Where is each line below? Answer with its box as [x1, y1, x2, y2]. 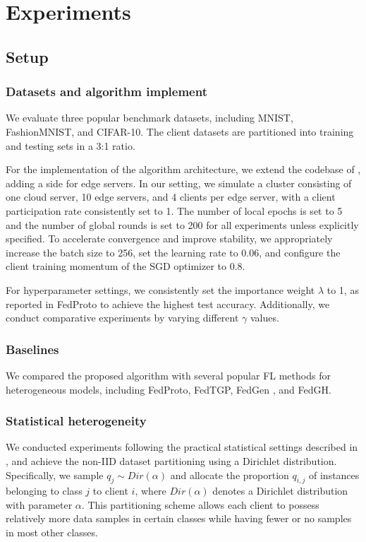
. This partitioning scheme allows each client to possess [81, 497, 319, 512]
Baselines [6, 340, 59, 358]
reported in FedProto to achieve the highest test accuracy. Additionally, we [6, 296, 330, 311]
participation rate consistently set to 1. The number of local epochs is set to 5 [6, 203, 343, 218]
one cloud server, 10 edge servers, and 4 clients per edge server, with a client [6, 189, 336, 204]
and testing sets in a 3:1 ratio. [6, 138, 135, 153]
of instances [309, 467, 360, 482]
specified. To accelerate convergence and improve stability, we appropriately [6, 231, 333, 246]
